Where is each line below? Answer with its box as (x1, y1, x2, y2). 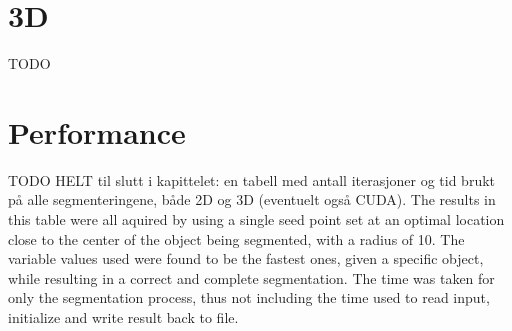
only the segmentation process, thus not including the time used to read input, (8, 287, 490, 308)
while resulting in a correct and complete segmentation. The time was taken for (8, 267, 495, 288)
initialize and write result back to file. (8, 307, 239, 327)
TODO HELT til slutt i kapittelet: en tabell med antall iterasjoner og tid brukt (8, 169, 496, 190)
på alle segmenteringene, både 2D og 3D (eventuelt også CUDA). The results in (8, 189, 496, 210)
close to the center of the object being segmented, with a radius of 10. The (8, 228, 465, 249)
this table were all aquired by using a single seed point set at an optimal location (8, 209, 505, 230)
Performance (8, 111, 186, 152)
